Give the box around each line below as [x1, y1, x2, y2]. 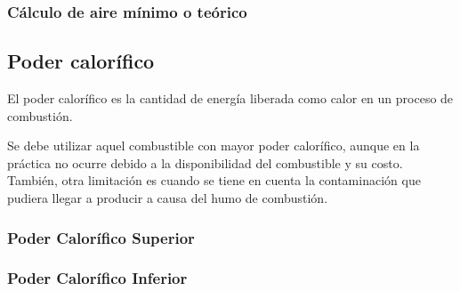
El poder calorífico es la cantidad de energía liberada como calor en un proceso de [7, 89, 454, 108]
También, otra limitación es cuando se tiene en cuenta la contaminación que [7, 171, 421, 190]
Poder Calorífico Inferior [7, 267, 188, 289]
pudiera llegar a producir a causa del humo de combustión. [7, 189, 328, 207]
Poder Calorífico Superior [7, 226, 195, 248]
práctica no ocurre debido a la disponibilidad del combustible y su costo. [7, 153, 403, 172]
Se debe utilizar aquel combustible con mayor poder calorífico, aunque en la [7, 136, 420, 155]
